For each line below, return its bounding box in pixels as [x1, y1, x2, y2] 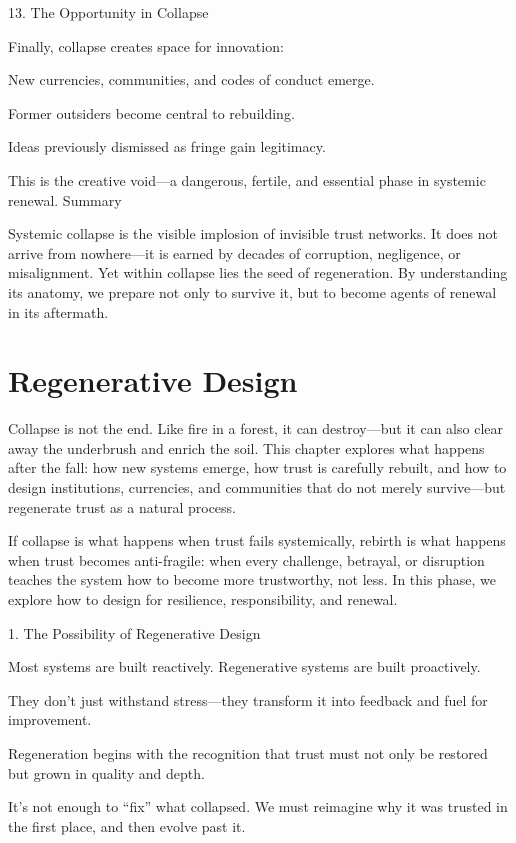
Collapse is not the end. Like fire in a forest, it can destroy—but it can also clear [8, 418, 503, 439]
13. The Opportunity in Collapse [8, 2, 209, 22]
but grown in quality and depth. [8, 762, 205, 783]
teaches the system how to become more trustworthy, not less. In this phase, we [8, 569, 496, 590]
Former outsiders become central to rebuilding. [8, 102, 295, 123]
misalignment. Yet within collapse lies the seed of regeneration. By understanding [8, 262, 508, 283]
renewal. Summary [8, 189, 122, 210]
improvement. [8, 709, 92, 730]
